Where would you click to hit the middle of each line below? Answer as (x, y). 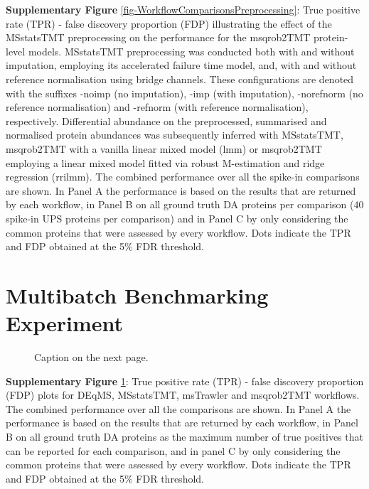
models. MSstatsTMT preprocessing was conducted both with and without (191, 51)
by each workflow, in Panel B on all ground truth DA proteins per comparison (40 (185, 204)
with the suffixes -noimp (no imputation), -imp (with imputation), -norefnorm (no (184, 93)
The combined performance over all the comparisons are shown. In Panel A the (178, 408)
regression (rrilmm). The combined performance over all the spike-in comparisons (183, 177)
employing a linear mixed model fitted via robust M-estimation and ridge (165, 162)
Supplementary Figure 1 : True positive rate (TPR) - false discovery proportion (185, 381)
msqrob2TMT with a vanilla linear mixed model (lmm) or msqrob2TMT (164, 148)
